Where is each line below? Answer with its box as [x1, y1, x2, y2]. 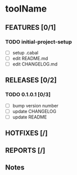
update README [12, 114, 47, 120]
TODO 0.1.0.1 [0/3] [5, 91, 51, 98]
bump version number [12, 102, 59, 108]
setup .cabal [12, 49, 39, 55]
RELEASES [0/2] [5, 76, 57, 85]
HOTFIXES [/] [5, 129, 48, 138]
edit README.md [12, 55, 48, 61]
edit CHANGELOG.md [12, 61, 58, 67]
